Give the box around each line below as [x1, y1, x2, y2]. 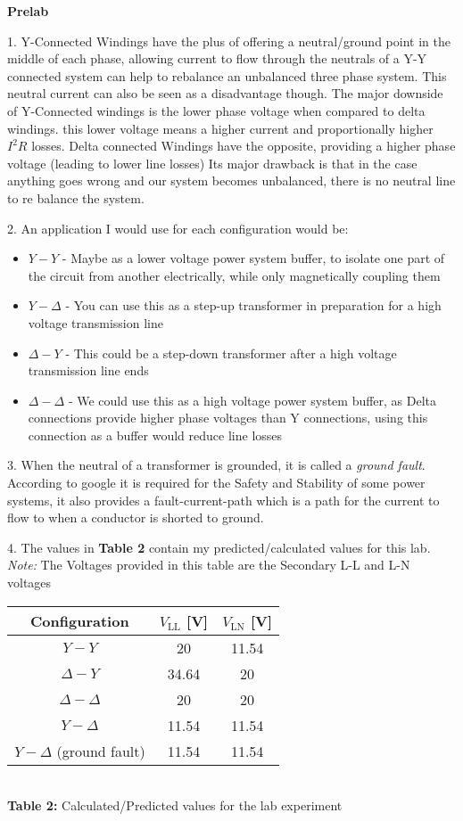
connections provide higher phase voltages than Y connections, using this [28, 408, 428, 427]
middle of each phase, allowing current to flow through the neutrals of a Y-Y [7, 49, 427, 68]
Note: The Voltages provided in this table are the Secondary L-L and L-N [7, 555, 410, 574]
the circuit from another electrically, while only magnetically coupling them [28, 266, 441, 284]
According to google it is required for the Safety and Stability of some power [7, 473, 426, 492]
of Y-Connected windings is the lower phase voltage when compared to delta [7, 101, 426, 119]
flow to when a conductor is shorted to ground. [7, 508, 264, 527]
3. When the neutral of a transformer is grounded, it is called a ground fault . [7, 456, 426, 474]
